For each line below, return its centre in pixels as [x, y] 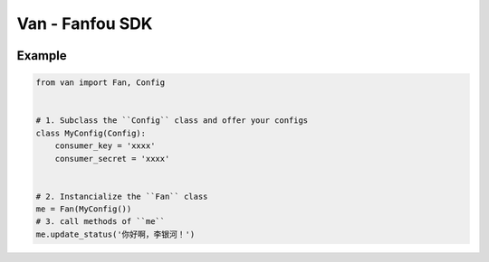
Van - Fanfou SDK [85, 23]
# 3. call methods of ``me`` [101, 222]
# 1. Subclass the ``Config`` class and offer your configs [172, 121]
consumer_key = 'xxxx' [105, 146]
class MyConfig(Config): [91, 133]
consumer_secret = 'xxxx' [112, 159]
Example [42, 56]
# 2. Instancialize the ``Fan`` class [122, 196]
